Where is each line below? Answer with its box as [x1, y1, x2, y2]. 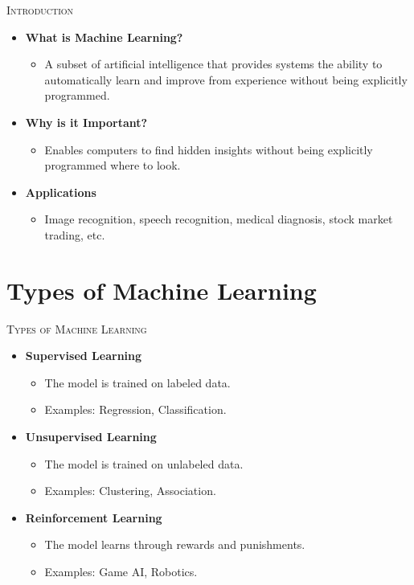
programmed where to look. [44, 157, 181, 174]
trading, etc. [44, 226, 105, 243]
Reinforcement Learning [25, 509, 162, 526]
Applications [25, 183, 96, 200]
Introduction [6, 2, 74, 18]
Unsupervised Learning [25, 428, 157, 445]
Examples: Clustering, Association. [44, 482, 216, 499]
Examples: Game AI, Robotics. [44, 563, 198, 579]
